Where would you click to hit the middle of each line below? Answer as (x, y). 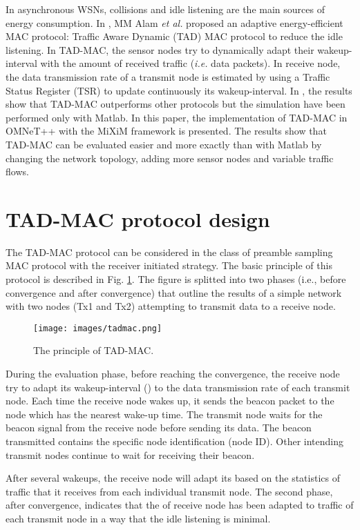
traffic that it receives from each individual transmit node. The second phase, (169, 491)
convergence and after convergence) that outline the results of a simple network (174, 292)
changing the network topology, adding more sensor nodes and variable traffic (170, 158)
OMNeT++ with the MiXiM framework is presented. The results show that (166, 131)
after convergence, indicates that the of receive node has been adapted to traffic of (180, 505)
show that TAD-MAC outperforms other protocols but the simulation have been (176, 104)
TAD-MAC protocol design (138, 218)
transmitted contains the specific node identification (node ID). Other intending (174, 441)
